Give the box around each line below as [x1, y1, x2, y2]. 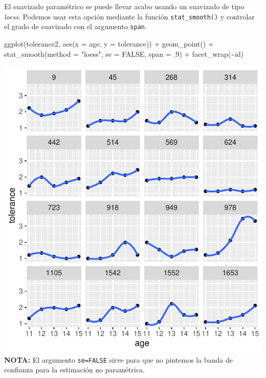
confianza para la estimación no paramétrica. [4, 364, 145, 375]
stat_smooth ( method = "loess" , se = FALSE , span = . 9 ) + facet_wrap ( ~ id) [4, 48, 244, 59]
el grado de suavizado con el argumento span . [4, 21, 147, 32]
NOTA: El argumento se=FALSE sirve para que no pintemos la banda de [4, 354, 233, 365]
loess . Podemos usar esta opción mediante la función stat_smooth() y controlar [4, 11, 255, 21]
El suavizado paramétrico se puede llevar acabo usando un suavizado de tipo [4, 1, 245, 11]
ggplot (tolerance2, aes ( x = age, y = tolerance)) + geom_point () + [4, 38, 214, 49]
